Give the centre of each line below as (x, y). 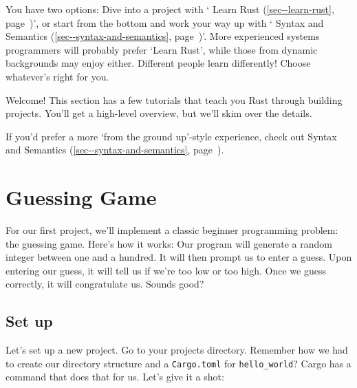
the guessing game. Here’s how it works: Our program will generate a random (169, 243)
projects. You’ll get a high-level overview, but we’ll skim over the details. (159, 113)
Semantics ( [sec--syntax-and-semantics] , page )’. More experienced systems (163, 36)
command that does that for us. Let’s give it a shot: (115, 377)
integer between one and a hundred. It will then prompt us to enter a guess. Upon (179, 257)
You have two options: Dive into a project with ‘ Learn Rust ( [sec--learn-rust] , (170, 9)
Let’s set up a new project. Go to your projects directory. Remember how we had (177, 350)
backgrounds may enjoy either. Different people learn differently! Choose (158, 63)
